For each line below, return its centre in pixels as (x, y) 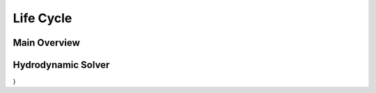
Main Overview (46, 43)
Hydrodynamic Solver (61, 65)
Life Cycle (42, 18)
